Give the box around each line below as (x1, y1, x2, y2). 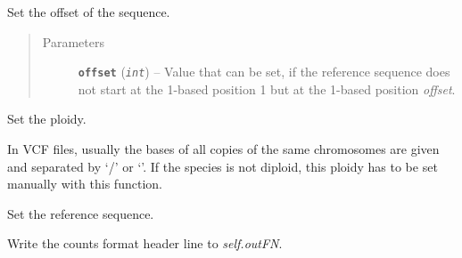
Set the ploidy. (7, 109, 87, 128)
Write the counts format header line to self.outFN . (7, 234, 283, 253)
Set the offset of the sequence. (7, 3, 170, 20)
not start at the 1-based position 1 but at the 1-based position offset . (78, 79, 456, 98)
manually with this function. (7, 174, 162, 193)
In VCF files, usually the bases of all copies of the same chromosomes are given (7, 140, 440, 158)
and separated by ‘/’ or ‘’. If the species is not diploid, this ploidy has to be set (7, 157, 438, 175)
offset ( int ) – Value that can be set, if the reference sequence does (78, 62, 450, 81)
